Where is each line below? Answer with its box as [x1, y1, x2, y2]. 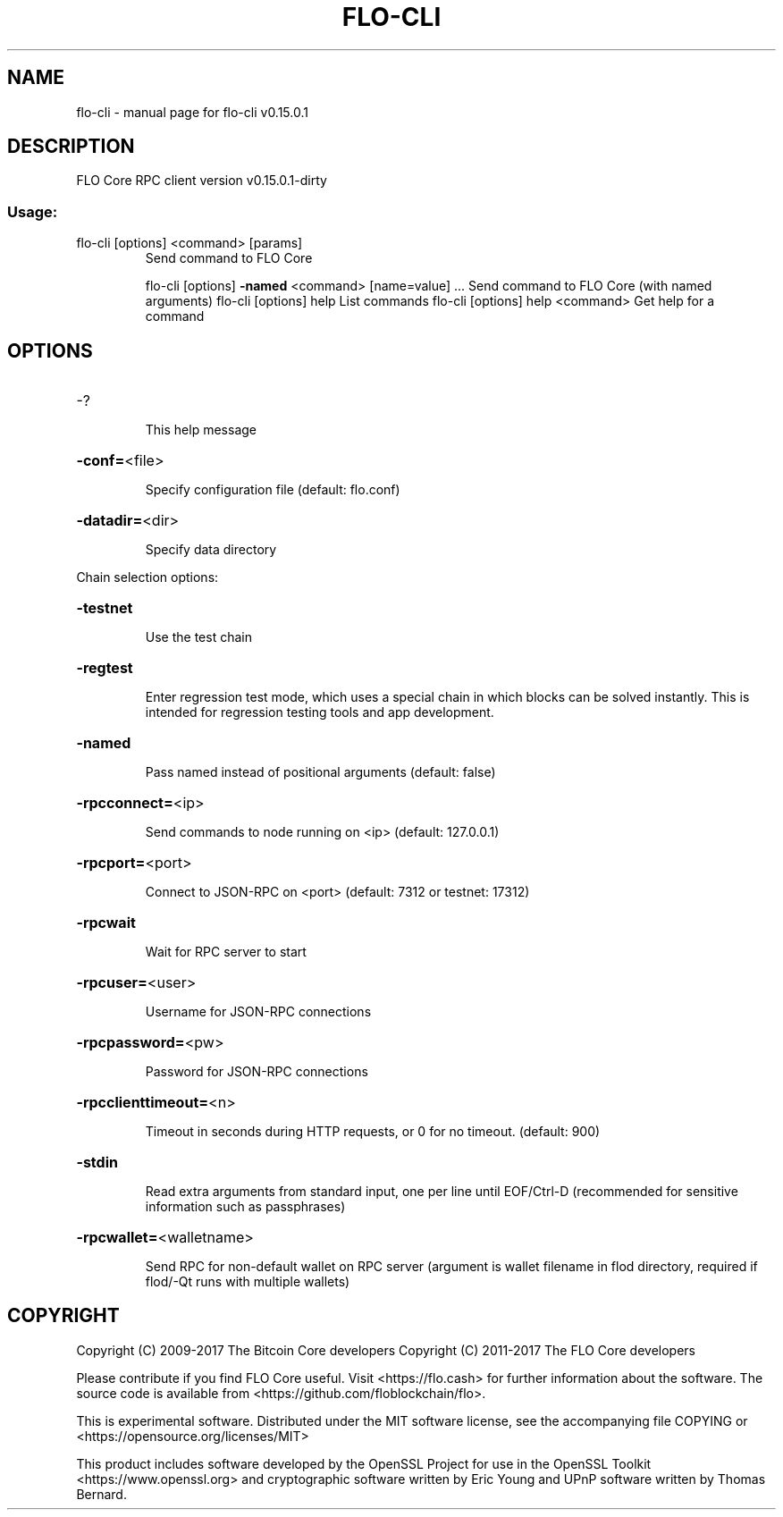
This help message [145, 422, 257, 438]
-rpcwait [76, 914, 136, 932]
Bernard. [76, 1486, 127, 1502]
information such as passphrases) [145, 1199, 346, 1215]
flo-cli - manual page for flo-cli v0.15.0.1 [76, 104, 308, 120]
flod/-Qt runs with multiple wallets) [145, 1274, 350, 1290]
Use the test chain [145, 629, 252, 645]
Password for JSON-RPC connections [145, 1064, 368, 1080]
